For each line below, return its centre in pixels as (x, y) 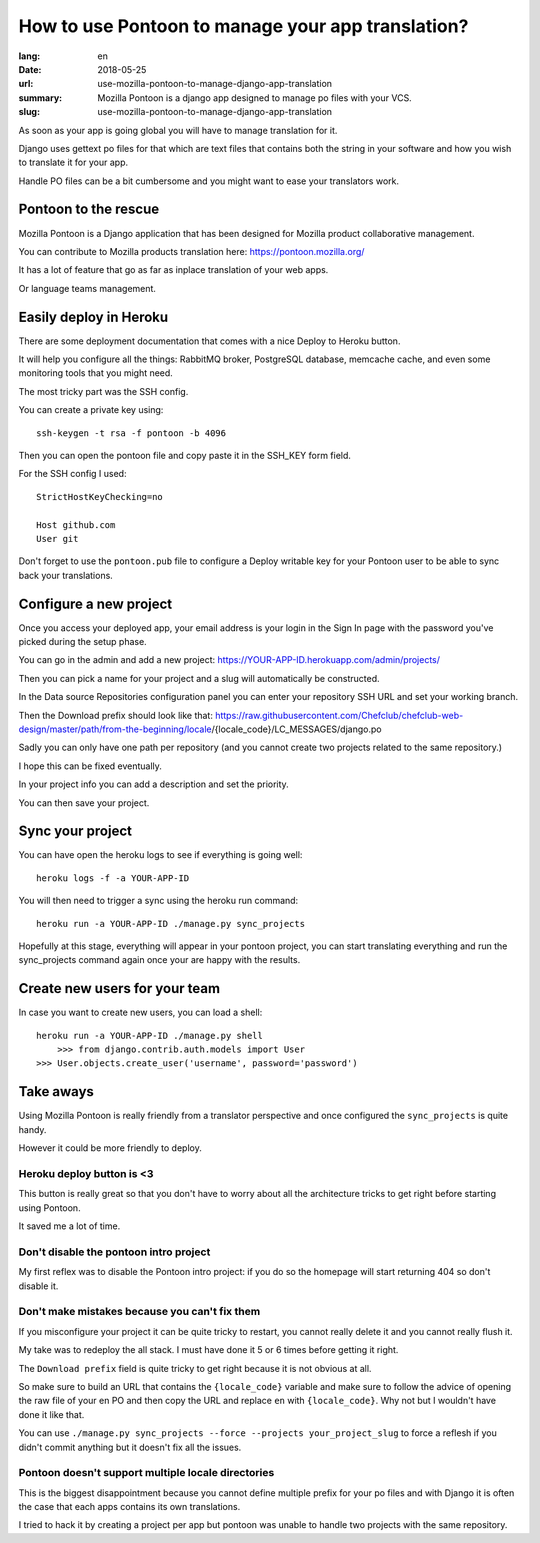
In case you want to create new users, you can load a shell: (140, 1012)
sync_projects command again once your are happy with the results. (159, 960)
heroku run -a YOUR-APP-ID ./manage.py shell (150, 1035)
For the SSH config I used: (72, 474)
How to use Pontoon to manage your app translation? (243, 26)
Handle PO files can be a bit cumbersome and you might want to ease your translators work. (209, 181)
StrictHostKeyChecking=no (100, 496)
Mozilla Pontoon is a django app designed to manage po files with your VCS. (254, 97)
